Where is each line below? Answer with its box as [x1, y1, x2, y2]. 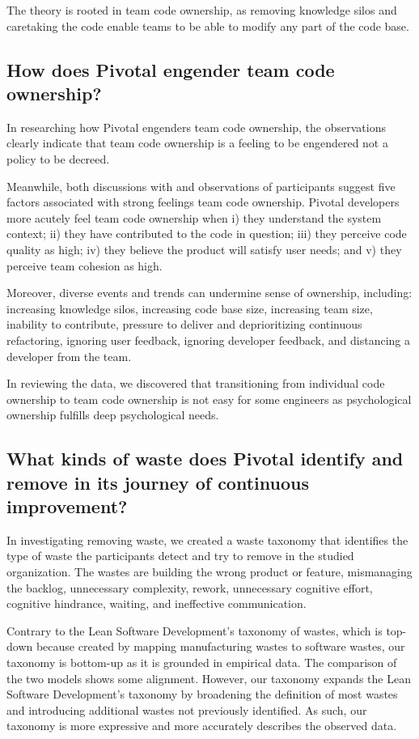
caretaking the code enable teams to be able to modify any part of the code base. [6, 17, 409, 34]
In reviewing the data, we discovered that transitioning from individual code [6, 375, 385, 392]
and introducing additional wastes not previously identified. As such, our [6, 701, 367, 718]
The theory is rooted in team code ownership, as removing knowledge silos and [6, 2, 397, 18]
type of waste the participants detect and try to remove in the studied [6, 547, 354, 564]
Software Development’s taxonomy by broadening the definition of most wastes [6, 686, 398, 703]
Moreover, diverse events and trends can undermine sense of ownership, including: [6, 284, 413, 301]
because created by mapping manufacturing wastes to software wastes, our [36, 638, 405, 655]
